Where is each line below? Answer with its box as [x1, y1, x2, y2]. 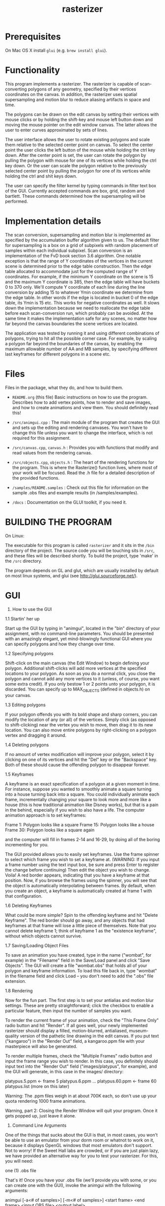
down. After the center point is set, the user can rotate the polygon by [5, 152, 146, 158]
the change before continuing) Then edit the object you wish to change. [5, 867, 151, 873]
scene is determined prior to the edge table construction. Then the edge [5, 263, 151, 269]
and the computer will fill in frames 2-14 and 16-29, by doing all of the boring [5, 837, 160, 843]
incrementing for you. [5, 842, 49, 848]
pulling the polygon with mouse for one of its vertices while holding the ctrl [5, 157, 157, 163]
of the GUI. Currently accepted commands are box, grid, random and [5, 188, 145, 194]
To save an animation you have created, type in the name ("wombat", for [5, 952, 152, 958]
